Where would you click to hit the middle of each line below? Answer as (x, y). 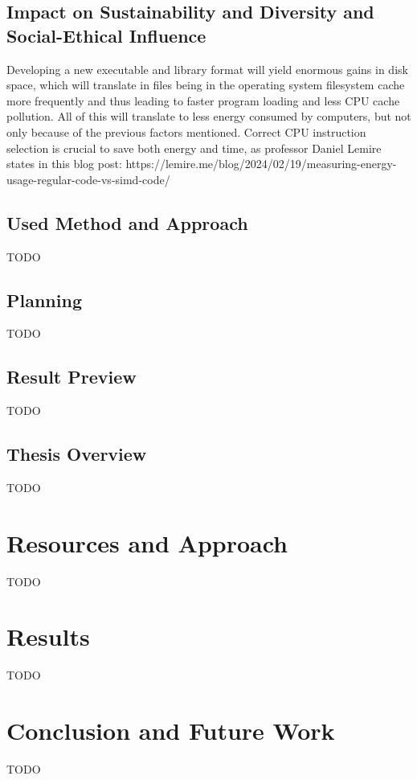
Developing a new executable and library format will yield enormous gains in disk (207, 69)
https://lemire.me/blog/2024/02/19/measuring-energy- (261, 164)
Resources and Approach (147, 542)
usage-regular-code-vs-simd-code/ (88, 179)
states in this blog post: (64, 164)
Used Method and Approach (127, 222)
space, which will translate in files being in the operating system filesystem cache (206, 85)
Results (48, 636)
